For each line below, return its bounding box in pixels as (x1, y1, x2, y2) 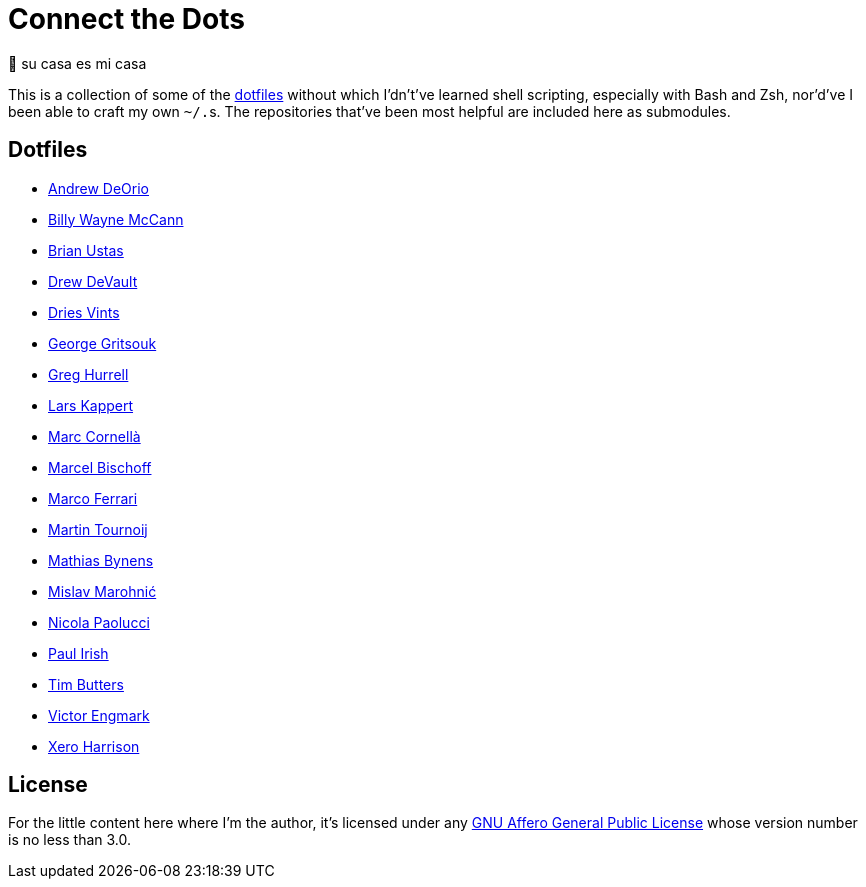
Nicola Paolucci (48, 613, 150, 631)
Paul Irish (48, 644, 109, 662)
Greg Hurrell (48, 365, 129, 383)
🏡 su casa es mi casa (8, 54, 147, 72)
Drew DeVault (48, 272, 138, 290)
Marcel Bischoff (48, 458, 152, 476)
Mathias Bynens (48, 551, 154, 569)
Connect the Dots (8, 2, 245, 36)
